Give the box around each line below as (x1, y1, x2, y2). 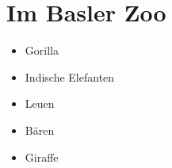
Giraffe (25, 148, 59, 165)
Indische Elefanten (25, 68, 115, 85)
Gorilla (25, 42, 59, 59)
